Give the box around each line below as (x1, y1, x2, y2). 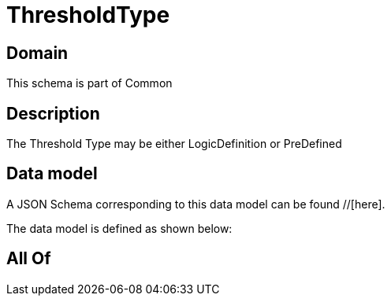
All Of (6, 249, 51, 269)
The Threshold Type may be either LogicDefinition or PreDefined (6, 137, 342, 151)
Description (6, 103, 100, 123)
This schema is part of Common (6, 76, 173, 90)
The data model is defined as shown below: (6, 221, 233, 235)
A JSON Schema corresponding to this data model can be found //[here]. (6, 197, 385, 211)
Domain (6, 42, 69, 63)
